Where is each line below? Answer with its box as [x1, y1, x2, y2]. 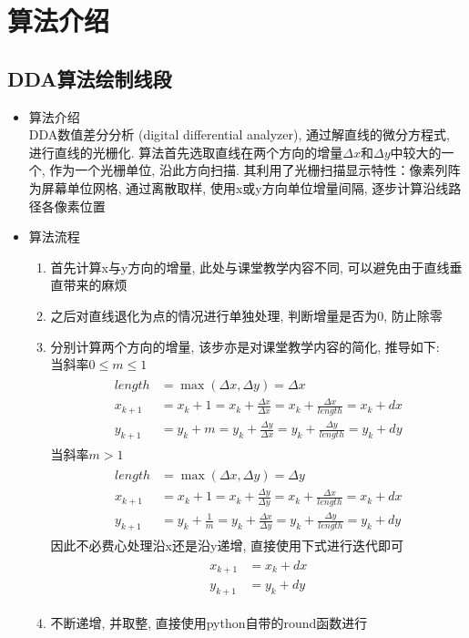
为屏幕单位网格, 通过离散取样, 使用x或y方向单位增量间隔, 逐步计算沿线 [28, 178, 449, 197]
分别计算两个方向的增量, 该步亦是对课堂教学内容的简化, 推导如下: [50, 336, 440, 355]
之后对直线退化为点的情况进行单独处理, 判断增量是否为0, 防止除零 [50, 305, 443, 324]
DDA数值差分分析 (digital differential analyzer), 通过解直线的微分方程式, [28, 125, 450, 144]
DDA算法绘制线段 [7, 64, 172, 92]
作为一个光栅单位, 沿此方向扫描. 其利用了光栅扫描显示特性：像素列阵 [49, 160, 461, 180]
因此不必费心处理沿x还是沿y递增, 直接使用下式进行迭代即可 [50, 536, 403, 555]
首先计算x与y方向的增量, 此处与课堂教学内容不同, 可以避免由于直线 [50, 257, 450, 276]
